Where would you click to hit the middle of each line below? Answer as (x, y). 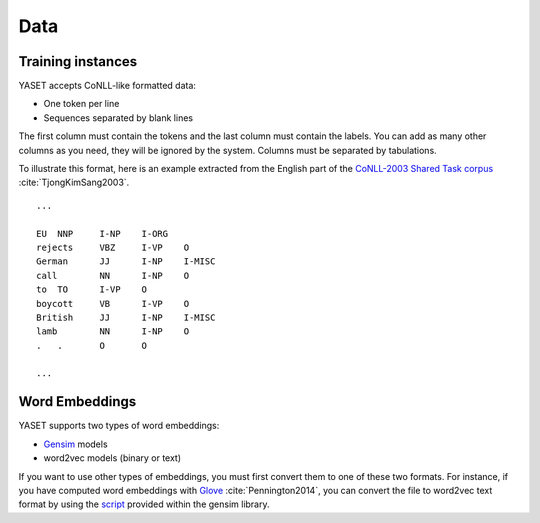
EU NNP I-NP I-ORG (102, 233)
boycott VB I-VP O (113, 303)
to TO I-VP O (92, 289)
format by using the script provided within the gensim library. (144, 504)
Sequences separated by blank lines (118, 117)
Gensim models (76, 444)
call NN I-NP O (113, 275)
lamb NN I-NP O (113, 331)
